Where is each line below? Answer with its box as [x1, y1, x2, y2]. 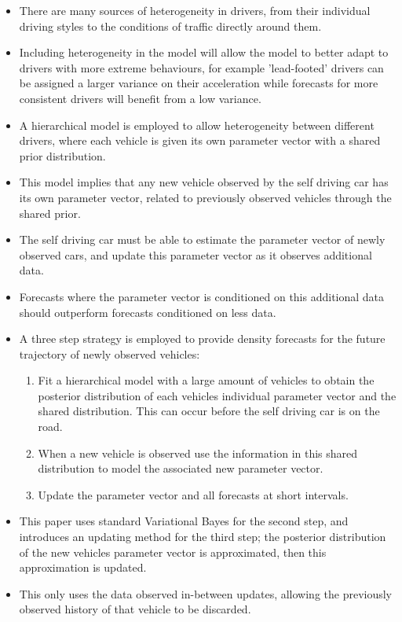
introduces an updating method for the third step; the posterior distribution [19, 528, 386, 545]
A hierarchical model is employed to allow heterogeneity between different [19, 116, 375, 133]
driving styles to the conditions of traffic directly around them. [19, 17, 322, 34]
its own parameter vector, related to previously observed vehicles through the [19, 189, 392, 205]
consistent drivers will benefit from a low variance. [19, 90, 261, 106]
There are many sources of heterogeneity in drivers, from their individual [19, 2, 371, 18]
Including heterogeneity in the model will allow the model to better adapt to [19, 44, 389, 61]
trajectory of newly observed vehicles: [19, 345, 200, 362]
